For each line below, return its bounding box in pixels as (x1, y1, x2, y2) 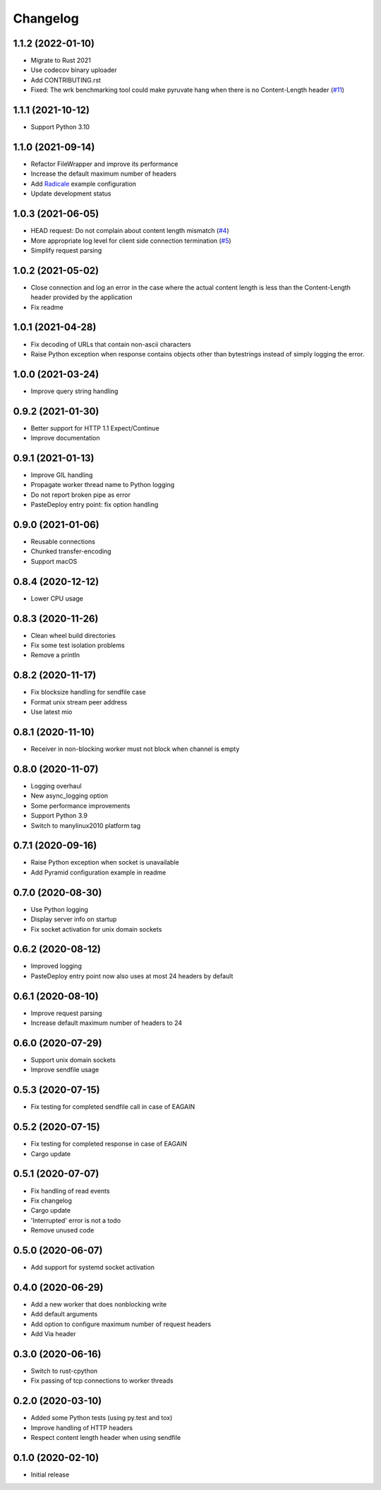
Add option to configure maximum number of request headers (30, 1320, 212, 1328)
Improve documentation (30, 434, 100, 443)
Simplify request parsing (30, 246, 102, 254)
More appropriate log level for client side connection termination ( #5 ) (30, 236, 232, 245)
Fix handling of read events (30, 1186, 110, 1195)
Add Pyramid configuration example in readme (30, 868, 167, 877)
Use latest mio (30, 708, 73, 716)
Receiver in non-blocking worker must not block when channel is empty (30, 745, 240, 753)
